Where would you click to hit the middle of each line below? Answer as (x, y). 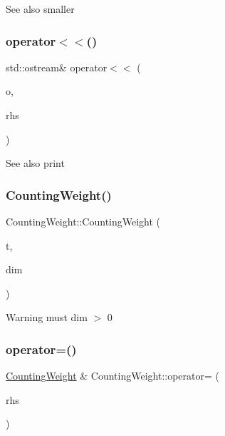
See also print (35, 163)
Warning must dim (47, 317)
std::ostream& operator (57, 67)
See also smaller (40, 9)
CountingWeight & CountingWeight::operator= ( (112, 376)
